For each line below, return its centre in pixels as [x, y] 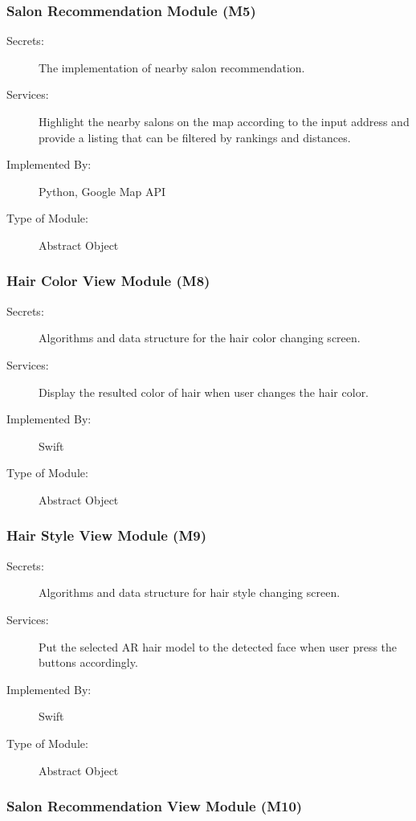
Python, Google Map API [102, 191]
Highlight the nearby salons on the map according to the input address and [224, 121]
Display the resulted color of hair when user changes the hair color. [204, 392]
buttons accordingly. [88, 662]
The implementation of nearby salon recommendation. [172, 67]
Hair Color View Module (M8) [108, 281]
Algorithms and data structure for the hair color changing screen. [200, 338]
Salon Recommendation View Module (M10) [155, 806]
